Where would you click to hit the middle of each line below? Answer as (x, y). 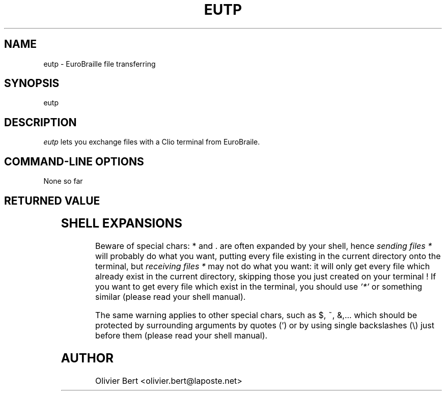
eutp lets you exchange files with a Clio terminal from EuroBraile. (152, 142)
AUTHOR (87, 358)
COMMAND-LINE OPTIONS (74, 161)
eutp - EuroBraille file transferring (100, 64)
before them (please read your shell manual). (182, 335)
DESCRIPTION (40, 122)
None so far (63, 181)
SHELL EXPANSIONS (121, 223)
